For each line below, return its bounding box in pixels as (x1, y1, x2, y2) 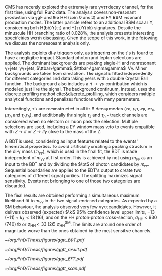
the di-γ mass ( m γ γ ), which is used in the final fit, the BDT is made (5, 148, 138, 155)
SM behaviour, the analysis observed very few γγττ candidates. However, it (5, 204, 156, 210)
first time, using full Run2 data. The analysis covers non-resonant (5, 9, 136, 15)
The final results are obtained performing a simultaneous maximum (5, 192, 140, 198)
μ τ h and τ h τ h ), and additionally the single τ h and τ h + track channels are (5, 112, 148, 119)
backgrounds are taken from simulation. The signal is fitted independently (5, 71, 153, 76)
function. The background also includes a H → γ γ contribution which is (5, 81, 147, 87)
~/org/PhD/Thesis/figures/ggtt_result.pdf (5, 247, 88, 253)
